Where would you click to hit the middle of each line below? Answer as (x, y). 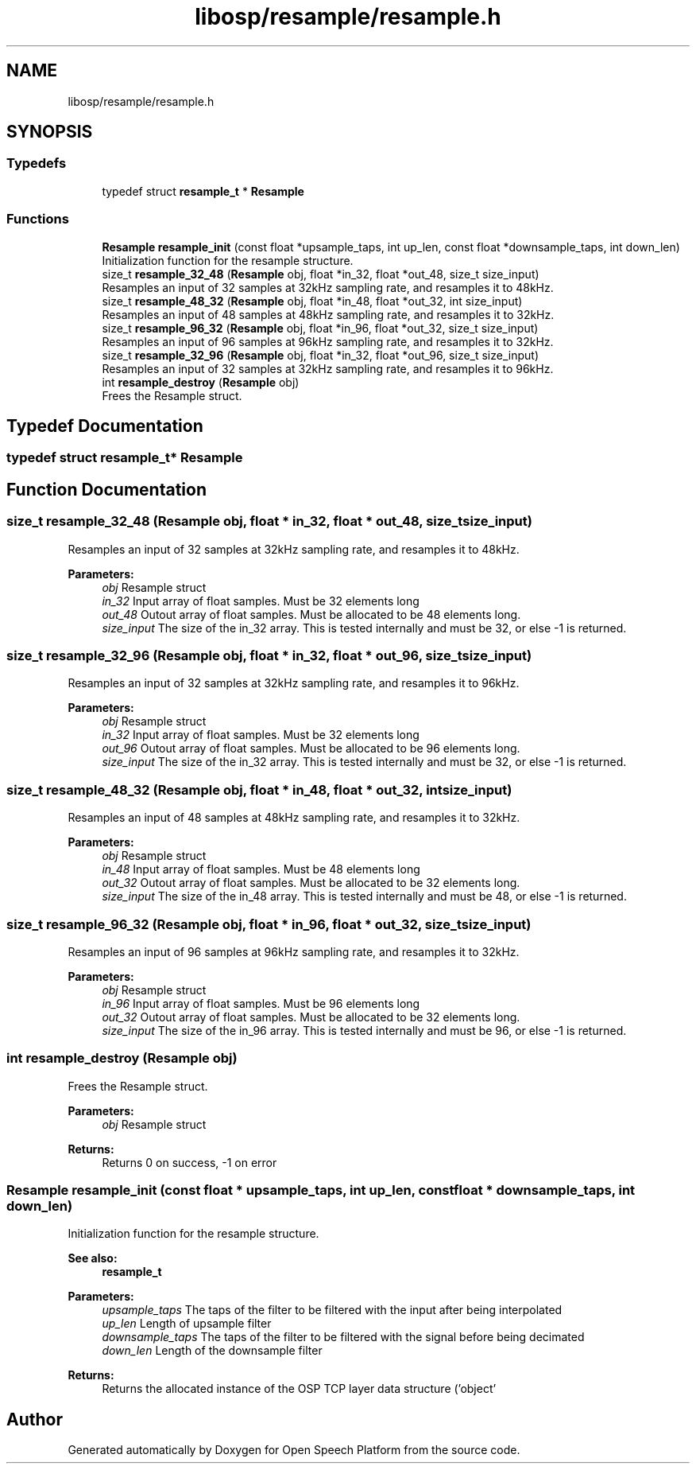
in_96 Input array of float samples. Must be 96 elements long (261, 1003)
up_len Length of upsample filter (187, 1324)
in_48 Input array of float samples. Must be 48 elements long (261, 869)
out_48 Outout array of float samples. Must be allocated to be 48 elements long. (311, 614)
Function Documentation (106, 489)
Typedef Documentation (105, 426)
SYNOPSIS (50, 132)
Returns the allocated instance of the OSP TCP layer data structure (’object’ (299, 1389)
